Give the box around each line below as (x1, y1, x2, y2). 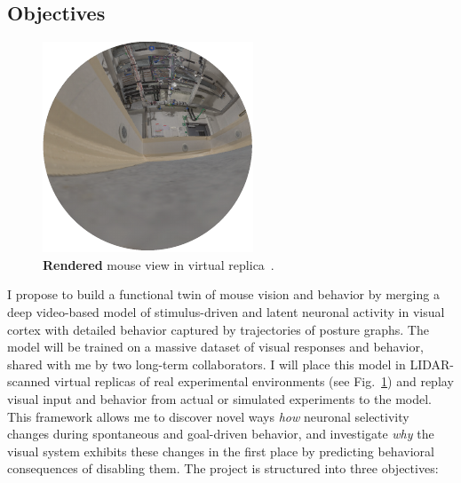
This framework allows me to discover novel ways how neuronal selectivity (7, 407, 409, 425)
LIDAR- (409, 354, 454, 373)
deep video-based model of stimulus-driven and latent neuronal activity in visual (7, 302, 445, 321)
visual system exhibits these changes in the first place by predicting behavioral (7, 441, 434, 460)
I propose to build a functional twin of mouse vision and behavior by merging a (7, 285, 440, 304)
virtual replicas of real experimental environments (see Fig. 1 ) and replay (53, 372, 454, 391)
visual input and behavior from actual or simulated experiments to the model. (7, 389, 432, 408)
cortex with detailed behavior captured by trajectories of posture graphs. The (7, 320, 429, 338)
